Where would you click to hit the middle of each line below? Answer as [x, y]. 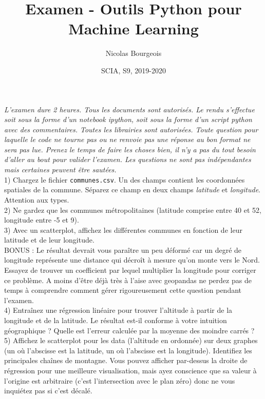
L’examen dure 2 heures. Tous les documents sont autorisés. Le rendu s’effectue [129, 109]
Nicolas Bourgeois [134, 53]
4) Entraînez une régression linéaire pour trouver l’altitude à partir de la [118, 310]
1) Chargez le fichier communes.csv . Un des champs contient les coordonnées [125, 179]
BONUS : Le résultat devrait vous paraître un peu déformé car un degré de [123, 250]
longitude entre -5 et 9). [42, 220]
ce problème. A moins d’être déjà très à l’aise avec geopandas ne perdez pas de [128, 280]
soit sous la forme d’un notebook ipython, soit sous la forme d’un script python [128, 119]
